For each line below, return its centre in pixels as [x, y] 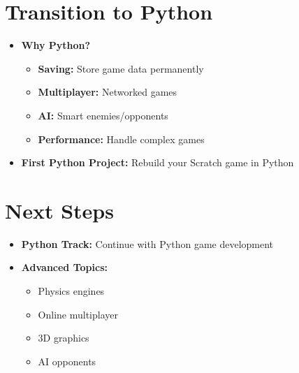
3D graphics [64, 338]
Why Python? [56, 45]
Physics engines [71, 291]
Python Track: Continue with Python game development [147, 243]
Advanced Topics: [64, 267]
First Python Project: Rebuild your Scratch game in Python [158, 162]
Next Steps [59, 210]
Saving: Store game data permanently [121, 68]
